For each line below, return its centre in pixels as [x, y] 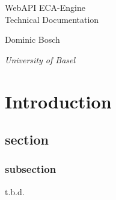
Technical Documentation [52, 19]
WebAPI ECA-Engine [45, 7]
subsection [31, 169]
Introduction [58, 101]
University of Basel [40, 59]
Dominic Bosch [32, 39]
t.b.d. [15, 191]
